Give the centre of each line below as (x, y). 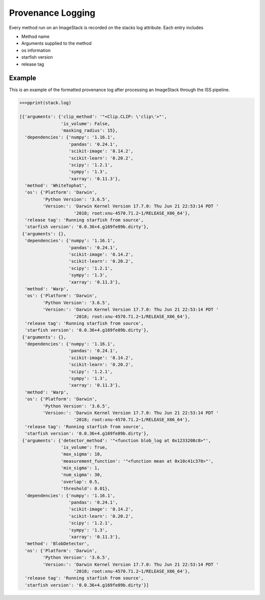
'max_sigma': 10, (81, 454)
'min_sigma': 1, (80, 468)
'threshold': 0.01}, (85, 489)
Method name (36, 36)
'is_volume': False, (85, 124)
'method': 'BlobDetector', (57, 544)
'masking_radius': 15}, (89, 130)
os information (36, 50)
